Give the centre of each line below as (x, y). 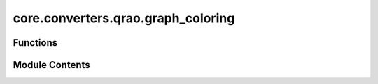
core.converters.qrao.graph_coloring (124, 18)
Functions (35, 43)
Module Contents (51, 65)
